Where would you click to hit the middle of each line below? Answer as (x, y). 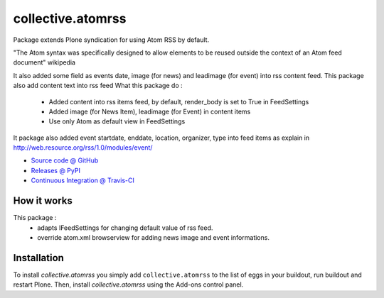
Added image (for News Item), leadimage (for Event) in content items (150, 111)
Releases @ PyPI (56, 170)
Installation (38, 258)
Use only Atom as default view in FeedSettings (117, 121)
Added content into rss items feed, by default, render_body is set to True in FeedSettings (179, 101)
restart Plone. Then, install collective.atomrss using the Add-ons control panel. (128, 285)
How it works (43, 201)
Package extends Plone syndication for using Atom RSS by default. (111, 40)
